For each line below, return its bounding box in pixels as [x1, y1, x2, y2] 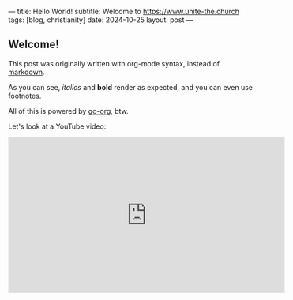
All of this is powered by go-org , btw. [8, 106, 129, 115]
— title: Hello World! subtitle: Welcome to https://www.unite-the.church [8, 7, 239, 16]
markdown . [8, 67, 45, 77]
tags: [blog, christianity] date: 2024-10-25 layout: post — [8, 15, 193, 24]
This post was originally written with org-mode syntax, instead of [8, 58, 220, 68]
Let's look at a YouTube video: [8, 122, 107, 131]
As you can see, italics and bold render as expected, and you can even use [8, 82, 253, 92]
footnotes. [8, 91, 42, 100]
